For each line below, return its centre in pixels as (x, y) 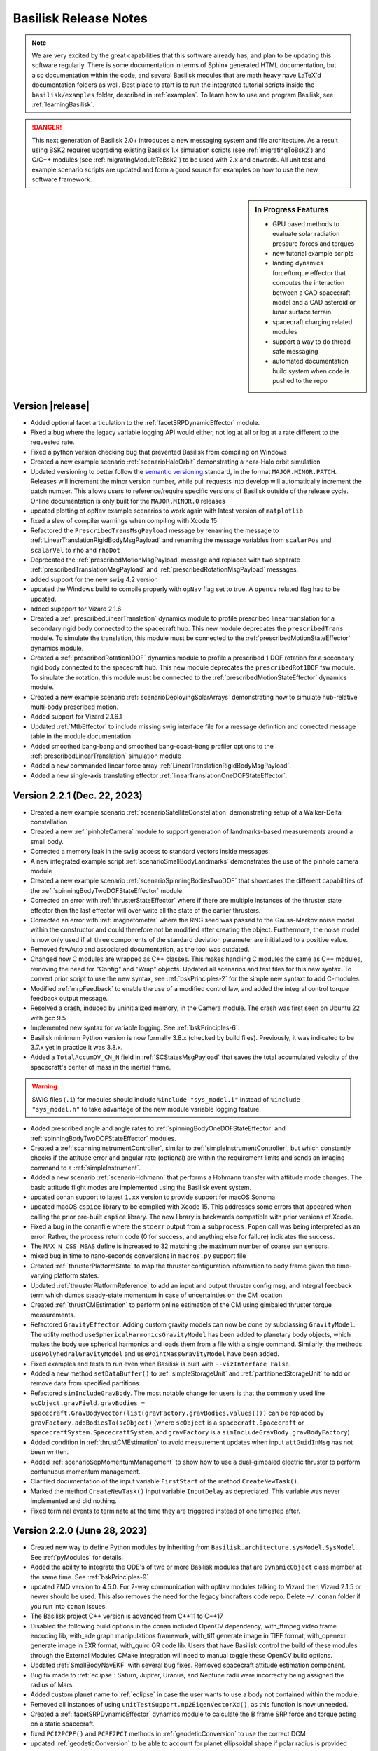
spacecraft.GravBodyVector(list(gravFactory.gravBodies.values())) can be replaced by (177, 1413)
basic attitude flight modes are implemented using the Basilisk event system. (141, 1187)
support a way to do (301, 341)
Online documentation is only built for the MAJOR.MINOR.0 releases (128, 501)
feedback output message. (69, 999)
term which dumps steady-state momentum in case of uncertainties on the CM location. (157, 1295)
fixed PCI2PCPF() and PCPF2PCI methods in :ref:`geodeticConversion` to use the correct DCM (168, 1733)
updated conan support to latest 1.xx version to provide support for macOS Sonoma (153, 1197)
